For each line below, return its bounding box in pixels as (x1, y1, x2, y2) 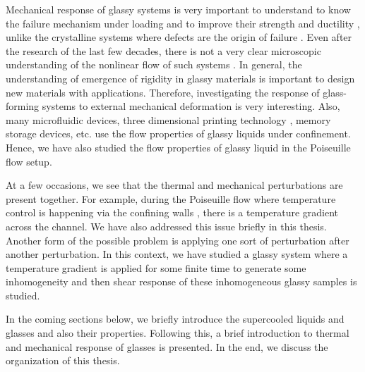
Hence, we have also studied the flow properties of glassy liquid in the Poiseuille (6, 139, 351, 154)
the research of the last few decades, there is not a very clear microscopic (6, 43, 321, 58)
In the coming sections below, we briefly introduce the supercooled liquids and (6, 311, 345, 326)
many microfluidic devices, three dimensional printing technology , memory (6, 112, 331, 127)
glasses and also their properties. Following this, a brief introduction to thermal (6, 325, 349, 340)
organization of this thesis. (6, 353, 120, 368)
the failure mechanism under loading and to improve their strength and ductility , (6, 15, 360, 30)
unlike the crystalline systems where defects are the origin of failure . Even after (6, 30, 352, 44)
